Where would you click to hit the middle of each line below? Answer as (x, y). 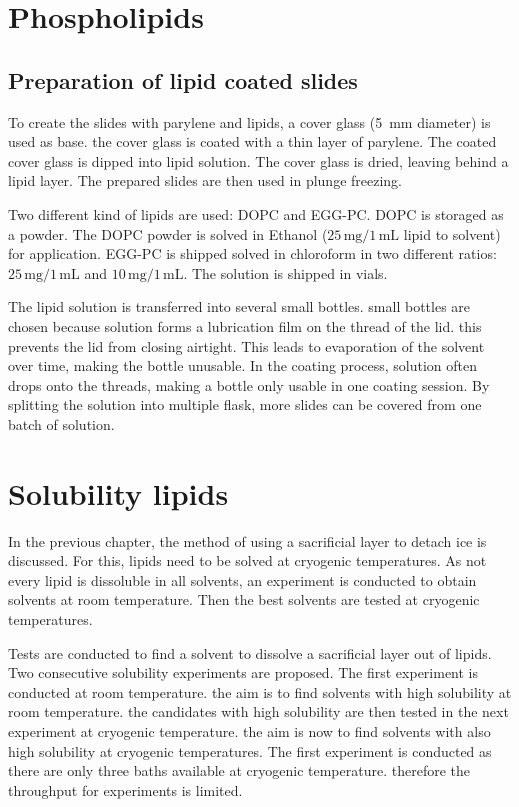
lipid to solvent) (452, 233)
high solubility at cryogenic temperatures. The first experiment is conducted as (250, 750)
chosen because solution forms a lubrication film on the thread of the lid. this (245, 325)
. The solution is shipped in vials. (285, 272)
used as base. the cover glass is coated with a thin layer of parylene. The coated (252, 141)
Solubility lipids (118, 492)
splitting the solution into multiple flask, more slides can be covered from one (245, 404)
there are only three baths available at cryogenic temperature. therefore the (239, 770)
